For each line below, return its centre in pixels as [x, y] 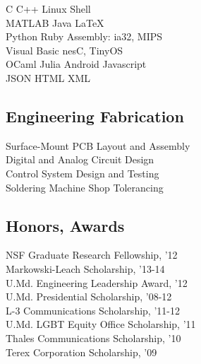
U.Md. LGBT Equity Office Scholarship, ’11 [101, 324]
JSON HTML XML [48, 77]
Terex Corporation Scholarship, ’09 [81, 352]
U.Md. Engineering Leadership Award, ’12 [97, 282]
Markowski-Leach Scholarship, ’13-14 [85, 268]
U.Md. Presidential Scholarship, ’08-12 [89, 297]
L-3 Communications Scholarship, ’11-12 [93, 310]
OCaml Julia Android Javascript [76, 64]
